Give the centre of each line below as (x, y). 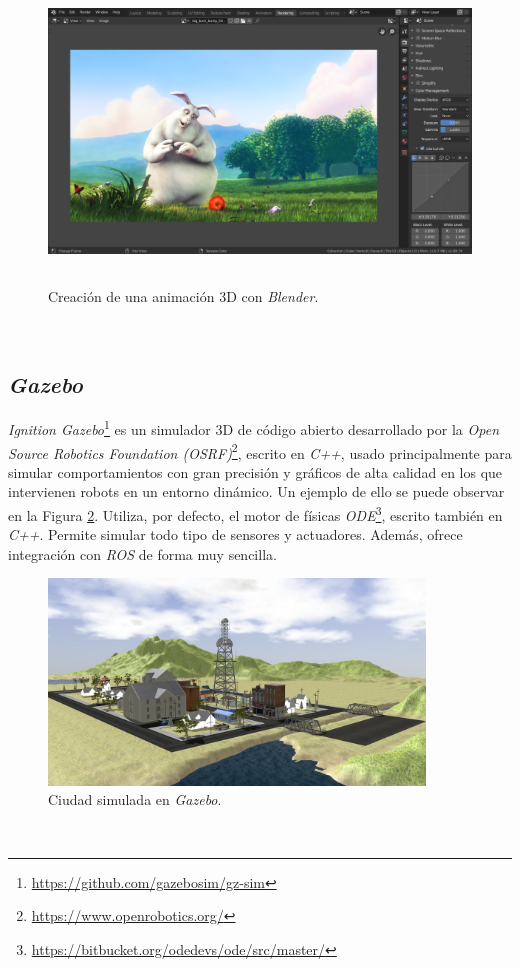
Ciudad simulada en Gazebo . (135, 799)
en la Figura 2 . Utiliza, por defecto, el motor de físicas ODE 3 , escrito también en (255, 513)
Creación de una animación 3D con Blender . (183, 295)
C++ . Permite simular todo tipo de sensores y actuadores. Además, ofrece (235, 534)
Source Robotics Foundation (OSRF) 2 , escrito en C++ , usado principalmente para (260, 451)
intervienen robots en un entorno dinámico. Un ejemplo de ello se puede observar (256, 491)
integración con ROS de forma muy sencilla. (142, 553)
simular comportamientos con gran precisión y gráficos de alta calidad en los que (255, 471)
